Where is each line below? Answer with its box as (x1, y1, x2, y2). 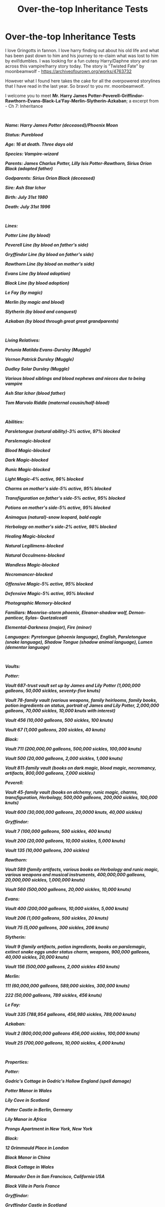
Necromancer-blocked (5, 571, 53, 577)
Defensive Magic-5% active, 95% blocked (5, 590, 94, 596)
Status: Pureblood (5, 131, 43, 137)
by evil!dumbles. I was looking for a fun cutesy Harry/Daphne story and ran (5, 58, 158, 64)
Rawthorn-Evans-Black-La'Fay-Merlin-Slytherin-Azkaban (5, 97, 127, 104)
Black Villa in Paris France (5, 1183, 60, 1189)
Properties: (5, 1059, 29, 1065)
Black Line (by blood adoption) (5, 280, 69, 286)
